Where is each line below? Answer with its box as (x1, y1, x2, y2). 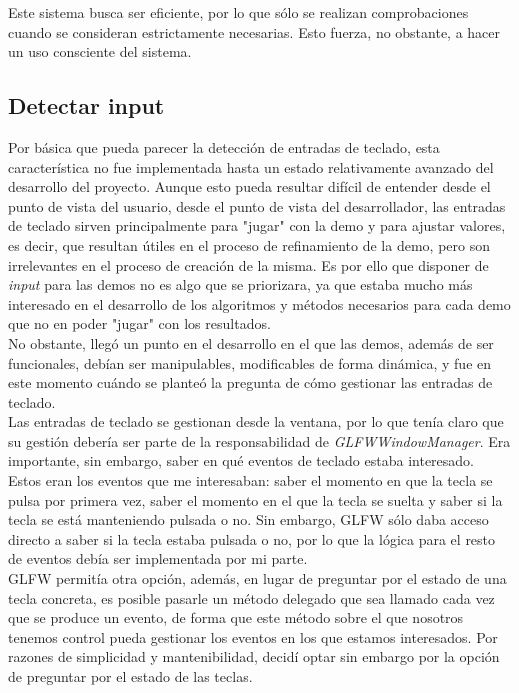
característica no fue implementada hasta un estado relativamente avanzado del (8, 156, 494, 177)
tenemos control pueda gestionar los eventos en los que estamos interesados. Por (8, 626, 498, 647)
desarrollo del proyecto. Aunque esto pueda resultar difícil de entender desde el (8, 176, 491, 197)
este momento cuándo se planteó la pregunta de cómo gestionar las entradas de (8, 372, 493, 393)
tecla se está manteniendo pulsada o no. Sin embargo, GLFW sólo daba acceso (8, 509, 489, 530)
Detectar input (8, 90, 165, 121)
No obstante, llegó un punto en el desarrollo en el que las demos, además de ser (8, 332, 494, 353)
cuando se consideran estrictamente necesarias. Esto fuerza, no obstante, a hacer (8, 21, 501, 42)
